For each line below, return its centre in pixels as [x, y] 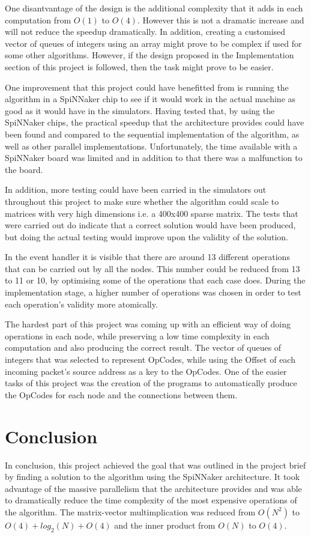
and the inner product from [165, 525]
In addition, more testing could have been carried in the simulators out [136, 190]
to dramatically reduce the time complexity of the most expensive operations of [151, 500]
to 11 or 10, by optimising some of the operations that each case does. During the [155, 280]
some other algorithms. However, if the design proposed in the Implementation [149, 55]
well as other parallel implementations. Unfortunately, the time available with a [151, 146]
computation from [38, 20]
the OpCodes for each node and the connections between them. [121, 394]
